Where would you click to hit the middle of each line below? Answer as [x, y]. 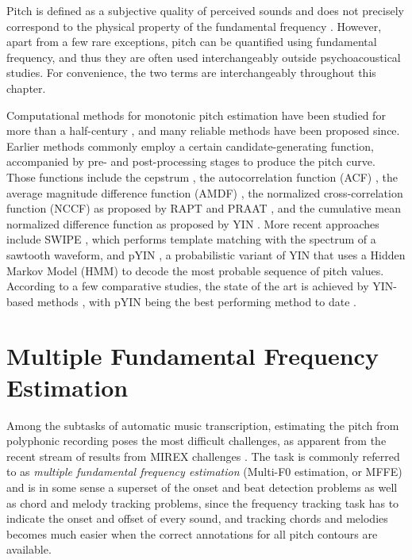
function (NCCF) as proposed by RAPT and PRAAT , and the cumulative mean [204, 208]
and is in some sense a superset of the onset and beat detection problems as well [202, 487]
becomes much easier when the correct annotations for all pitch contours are [192, 533]
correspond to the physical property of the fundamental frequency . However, [194, 26]
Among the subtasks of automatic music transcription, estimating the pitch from [203, 425]
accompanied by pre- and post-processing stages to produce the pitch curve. [191, 161]
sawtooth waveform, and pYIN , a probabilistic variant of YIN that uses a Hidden [206, 254]
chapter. [26, 88]
